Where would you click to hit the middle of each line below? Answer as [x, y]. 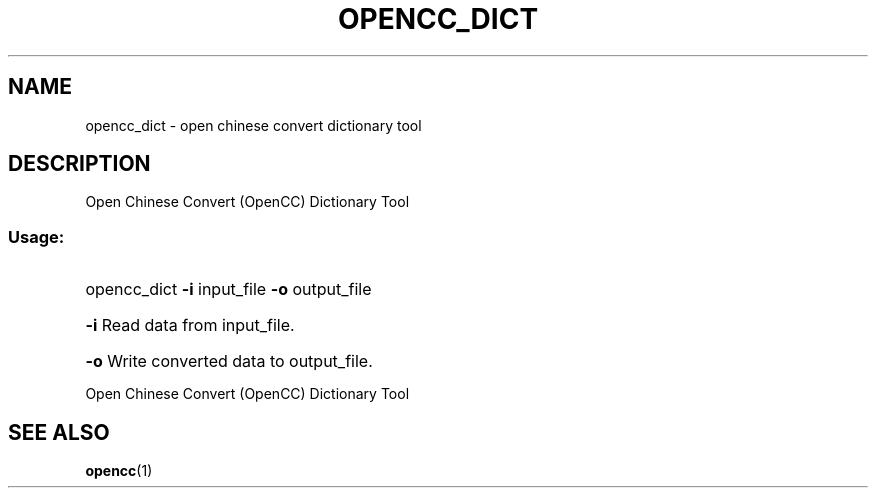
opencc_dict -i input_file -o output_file [228, 289]
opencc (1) [119, 471]
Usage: [36, 236]
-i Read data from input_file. [190, 325]
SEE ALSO [59, 432]
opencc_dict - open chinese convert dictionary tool [253, 125]
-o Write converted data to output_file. [229, 361]
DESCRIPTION [79, 164]
